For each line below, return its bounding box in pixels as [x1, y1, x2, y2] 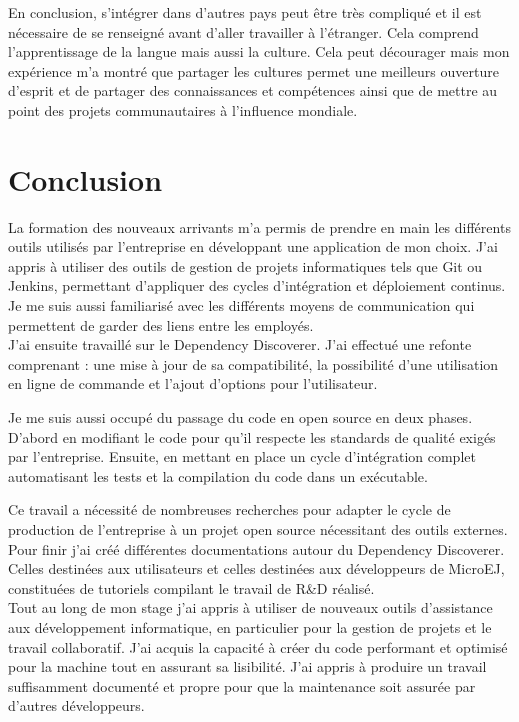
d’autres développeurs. [8, 695, 145, 716]
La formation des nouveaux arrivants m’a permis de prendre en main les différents [8, 216, 511, 237]
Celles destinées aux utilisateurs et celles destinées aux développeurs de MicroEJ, [8, 558, 505, 579]
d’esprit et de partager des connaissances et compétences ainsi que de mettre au [8, 80, 498, 101]
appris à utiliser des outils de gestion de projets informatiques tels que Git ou [8, 255, 483, 276]
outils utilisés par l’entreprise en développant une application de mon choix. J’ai [8, 236, 498, 257]
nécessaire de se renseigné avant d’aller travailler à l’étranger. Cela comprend [8, 21, 479, 42]
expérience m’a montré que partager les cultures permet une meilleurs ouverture [8, 60, 499, 81]
